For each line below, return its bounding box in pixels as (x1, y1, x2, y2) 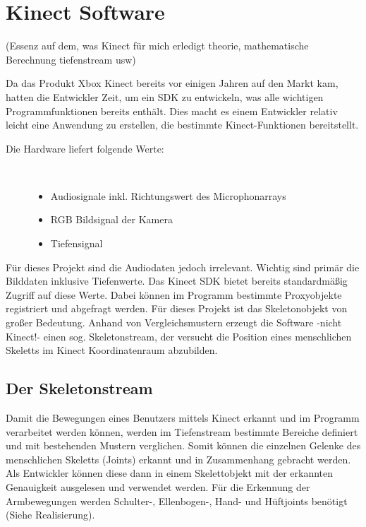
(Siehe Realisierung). (6, 507, 95, 522)
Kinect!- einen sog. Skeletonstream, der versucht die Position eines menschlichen (6, 328, 352, 343)
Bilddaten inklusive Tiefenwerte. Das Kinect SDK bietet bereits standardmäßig (6, 273, 348, 288)
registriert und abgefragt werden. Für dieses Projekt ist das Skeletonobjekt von (6, 301, 348, 316)
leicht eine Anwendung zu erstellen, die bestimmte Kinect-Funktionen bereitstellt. (6, 117, 359, 132)
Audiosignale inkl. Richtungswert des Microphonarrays (50, 188, 286, 203)
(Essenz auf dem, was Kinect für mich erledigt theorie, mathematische (6, 38, 309, 53)
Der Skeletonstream (6, 377, 153, 399)
